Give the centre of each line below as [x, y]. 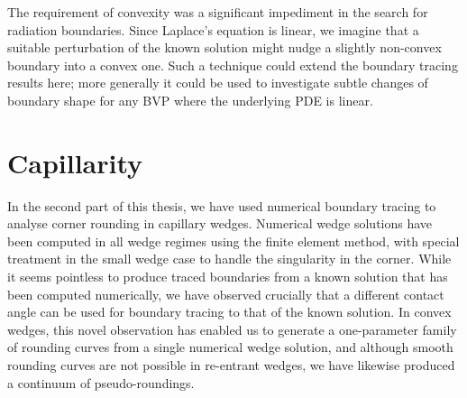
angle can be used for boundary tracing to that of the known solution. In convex [229, 312]
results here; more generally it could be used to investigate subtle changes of [218, 83]
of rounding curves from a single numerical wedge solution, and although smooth [230, 347]
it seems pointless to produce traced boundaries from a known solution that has [228, 277]
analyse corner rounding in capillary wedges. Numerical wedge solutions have [220, 223]
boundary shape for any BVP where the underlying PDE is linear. [190, 100]
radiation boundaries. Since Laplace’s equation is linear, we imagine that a [213, 29]
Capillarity [75, 162]
